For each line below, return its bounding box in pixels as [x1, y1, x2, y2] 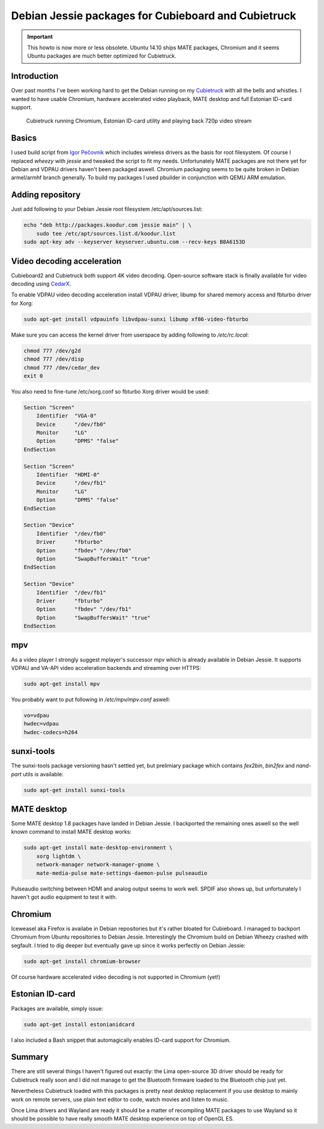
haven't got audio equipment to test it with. [11, 893, 117, 901]
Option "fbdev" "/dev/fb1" [36, 606, 132, 613]
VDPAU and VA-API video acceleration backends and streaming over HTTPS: [11, 664, 201, 671]
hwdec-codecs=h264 [23, 729, 78, 735]
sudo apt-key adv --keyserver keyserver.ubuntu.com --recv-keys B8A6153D [23, 239, 245, 246]
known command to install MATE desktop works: [11, 828, 132, 835]
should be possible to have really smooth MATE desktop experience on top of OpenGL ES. [11, 1115, 234, 1122]
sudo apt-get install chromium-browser [23, 958, 141, 964]
